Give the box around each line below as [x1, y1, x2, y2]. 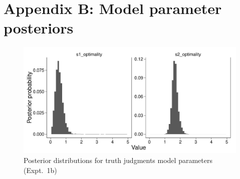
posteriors [4, 17, 74, 38]
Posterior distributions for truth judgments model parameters [24, 154, 212, 165]
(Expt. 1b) [24, 164, 57, 175]
